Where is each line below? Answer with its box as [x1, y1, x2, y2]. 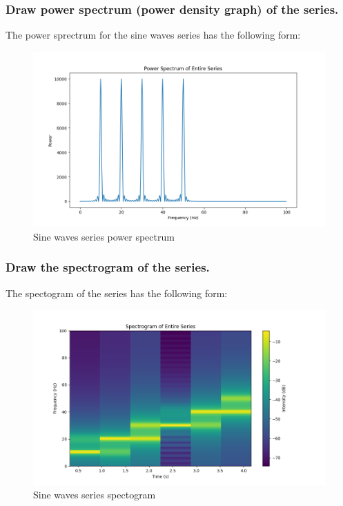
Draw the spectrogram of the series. [6, 259, 210, 276]
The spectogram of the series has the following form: [6, 285, 228, 300]
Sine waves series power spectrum [33, 229, 175, 243]
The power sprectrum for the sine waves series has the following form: [6, 28, 301, 42]
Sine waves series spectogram [33, 487, 156, 502]
